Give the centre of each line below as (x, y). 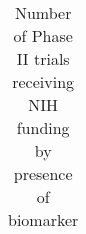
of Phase (43, 35)
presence (43, 173)
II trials (43, 58)
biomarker (43, 219)
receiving (43, 81)
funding (43, 127)
